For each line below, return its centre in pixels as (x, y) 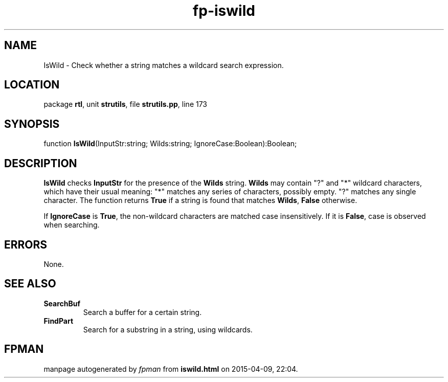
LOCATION (32, 85)
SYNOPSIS (32, 124)
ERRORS (26, 244)
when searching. (72, 225)
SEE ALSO (30, 284)
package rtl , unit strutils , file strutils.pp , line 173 (126, 104)
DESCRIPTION (41, 163)
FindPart (59, 321)
